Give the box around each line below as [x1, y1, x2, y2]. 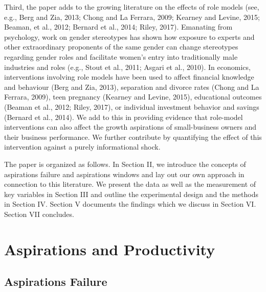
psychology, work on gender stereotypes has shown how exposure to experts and [4, 31, 255, 42]
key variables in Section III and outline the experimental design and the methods [4, 188, 258, 199]
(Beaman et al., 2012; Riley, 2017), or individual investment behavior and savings [4, 101, 259, 112]
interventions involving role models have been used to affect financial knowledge [4, 71, 254, 82]
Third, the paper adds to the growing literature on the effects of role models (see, [4, 2, 259, 12]
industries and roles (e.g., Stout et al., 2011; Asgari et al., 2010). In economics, [4, 61, 251, 72]
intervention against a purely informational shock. [4, 141, 161, 152]
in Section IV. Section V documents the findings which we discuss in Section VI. [4, 199, 256, 209]
